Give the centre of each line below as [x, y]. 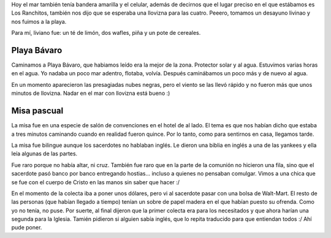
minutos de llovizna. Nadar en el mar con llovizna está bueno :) [91, 93]
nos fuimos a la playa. [39, 21]
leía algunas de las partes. [44, 154]
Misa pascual [37, 111]
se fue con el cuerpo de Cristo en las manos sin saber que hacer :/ [96, 182]
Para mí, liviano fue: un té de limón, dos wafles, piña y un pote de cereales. [106, 33]
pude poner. [27, 228]
